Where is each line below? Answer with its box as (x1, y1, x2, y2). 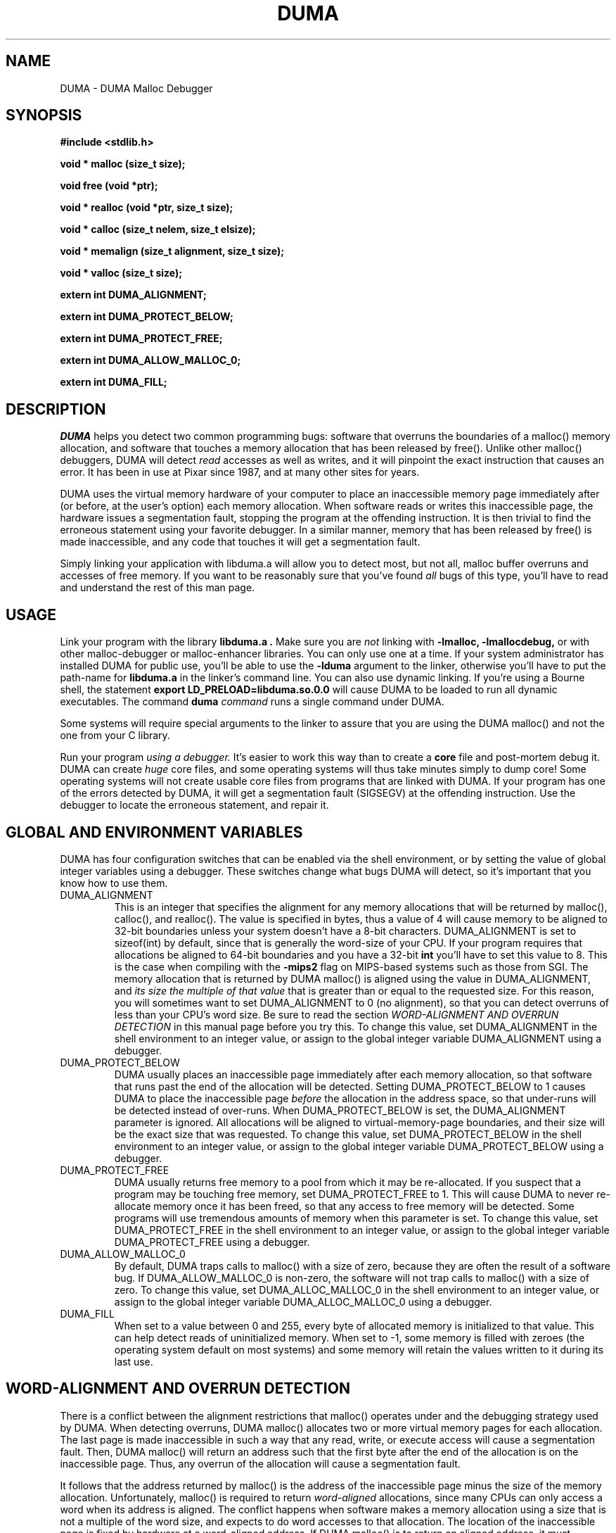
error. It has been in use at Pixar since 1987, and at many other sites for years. (60, 466, 420, 479)
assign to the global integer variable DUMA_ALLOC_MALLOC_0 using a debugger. (114, 1295, 492, 1308)
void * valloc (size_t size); (60, 267, 183, 279)
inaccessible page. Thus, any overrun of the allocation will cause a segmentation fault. (60, 1457, 461, 1470)
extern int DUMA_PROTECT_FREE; (60, 332, 223, 345)
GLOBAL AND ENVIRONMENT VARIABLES (6, 823, 303, 841)
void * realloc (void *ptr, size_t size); (60, 201, 233, 214)
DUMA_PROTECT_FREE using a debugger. (114, 1235, 310, 1248)
